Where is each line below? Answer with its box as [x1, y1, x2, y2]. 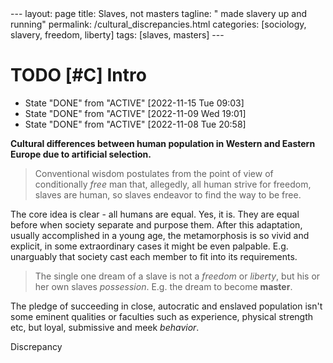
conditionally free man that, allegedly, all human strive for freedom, [34, 178, 312, 190]
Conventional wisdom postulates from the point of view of [34, 167, 274, 179]
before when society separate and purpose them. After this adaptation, [10, 218, 303, 231]
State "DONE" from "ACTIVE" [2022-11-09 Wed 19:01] [24, 107, 247, 119]
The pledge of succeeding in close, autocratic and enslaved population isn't [10, 300, 323, 312]
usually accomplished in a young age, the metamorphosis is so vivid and [10, 229, 310, 241]
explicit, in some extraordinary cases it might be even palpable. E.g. [10, 240, 289, 252]
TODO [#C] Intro [10, 64, 147, 87]
